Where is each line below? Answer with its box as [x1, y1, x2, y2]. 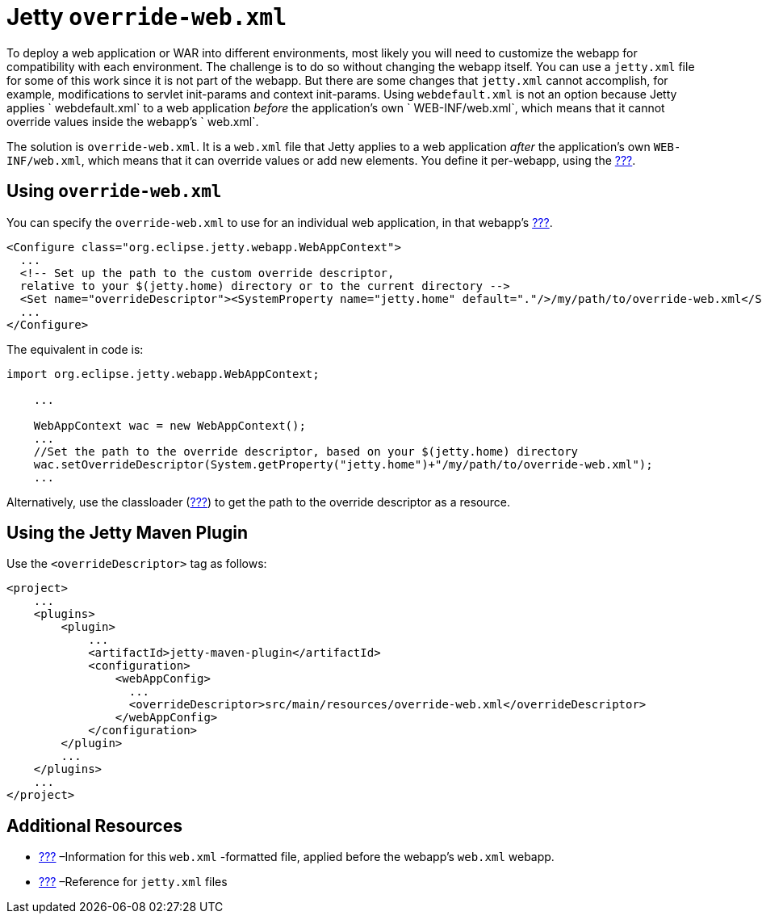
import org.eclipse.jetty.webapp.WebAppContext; [6, 367, 320, 380]
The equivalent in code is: [6, 342, 144, 356]
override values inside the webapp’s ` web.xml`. [6, 114, 259, 128]
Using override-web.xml [6, 181, 222, 202]
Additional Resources [6, 815, 182, 836]
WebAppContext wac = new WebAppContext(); [33, 418, 306, 432]
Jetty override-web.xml [6, 3, 287, 31]
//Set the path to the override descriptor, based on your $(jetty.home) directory [33, 444, 579, 458]
